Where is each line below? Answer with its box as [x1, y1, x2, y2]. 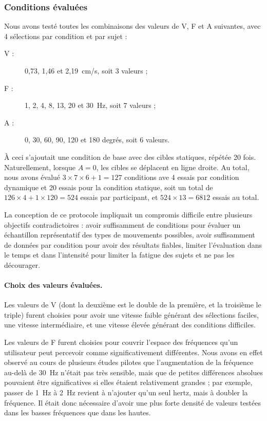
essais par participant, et [80, 192, 158, 203]
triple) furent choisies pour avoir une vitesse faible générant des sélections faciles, [4, 309, 259, 320]
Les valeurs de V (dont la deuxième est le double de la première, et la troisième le [4, 299, 261, 310]
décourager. [4, 259, 41, 270]
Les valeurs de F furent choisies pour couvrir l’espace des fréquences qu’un [4, 337, 238, 347]
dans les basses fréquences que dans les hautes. [4, 407, 151, 418]
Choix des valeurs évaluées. [4, 280, 103, 290]
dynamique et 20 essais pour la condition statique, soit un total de [4, 181, 213, 192]
